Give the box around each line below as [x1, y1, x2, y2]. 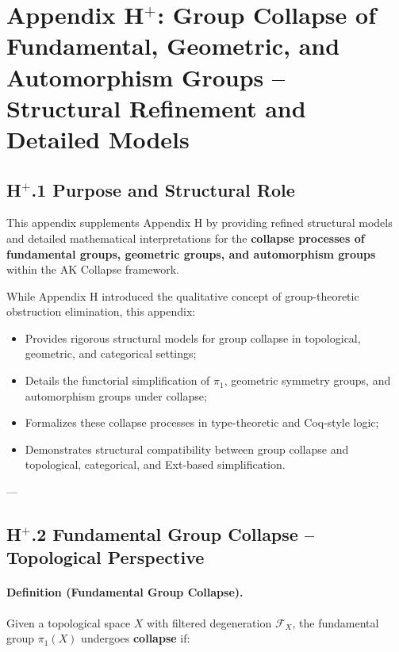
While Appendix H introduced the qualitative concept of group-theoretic [6, 287, 359, 304]
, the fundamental [292, 614, 379, 631]
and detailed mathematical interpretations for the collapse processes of [6, 229, 365, 246]
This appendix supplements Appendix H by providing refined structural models [6, 214, 393, 231]
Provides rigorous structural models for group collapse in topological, [25, 329, 361, 346]
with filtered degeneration [147, 614, 272, 631]
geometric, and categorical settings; [25, 345, 197, 362]
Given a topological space [6, 614, 131, 631]
